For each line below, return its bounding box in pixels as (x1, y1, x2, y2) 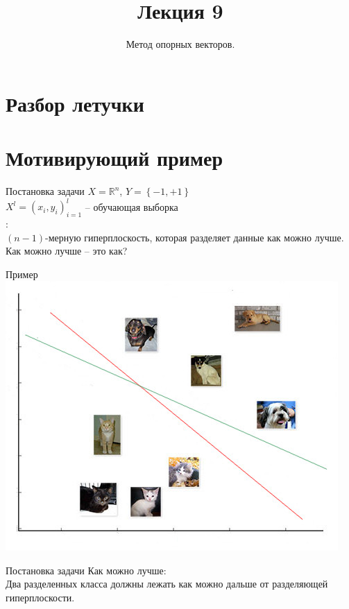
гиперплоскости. (6, 590, 75, 605)
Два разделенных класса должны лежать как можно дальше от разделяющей (6, 576, 328, 591)
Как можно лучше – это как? (6, 243, 128, 258)
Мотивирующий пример (6, 144, 223, 172)
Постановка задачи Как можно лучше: (6, 563, 167, 577)
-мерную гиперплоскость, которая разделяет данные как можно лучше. (45, 230, 344, 244)
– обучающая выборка (85, 199, 178, 214)
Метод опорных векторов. (126, 37, 235, 51)
